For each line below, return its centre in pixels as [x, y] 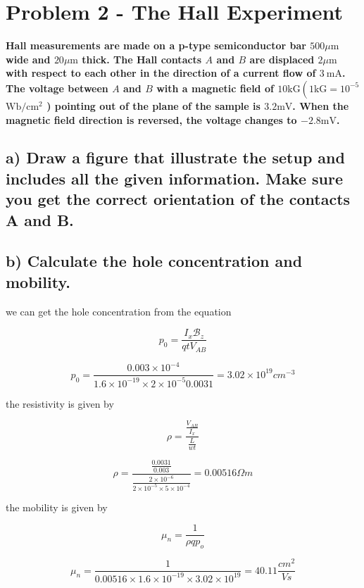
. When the [321, 105]
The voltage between [57, 88]
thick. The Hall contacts [142, 59]
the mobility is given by [57, 507]
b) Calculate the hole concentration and [154, 261]
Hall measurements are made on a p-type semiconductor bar [156, 45]
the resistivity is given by [60, 403]
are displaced [282, 59]
